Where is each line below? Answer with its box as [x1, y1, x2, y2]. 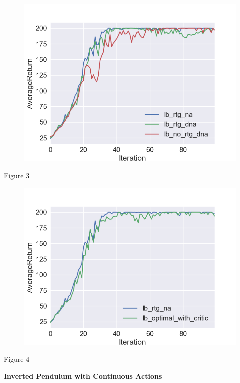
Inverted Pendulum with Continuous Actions [4, 371, 162, 381]
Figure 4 [4, 354, 30, 364]
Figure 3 [4, 170, 30, 180]
